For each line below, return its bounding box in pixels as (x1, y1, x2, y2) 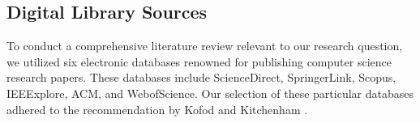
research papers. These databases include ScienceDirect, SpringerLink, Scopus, (6, 69, 396, 86)
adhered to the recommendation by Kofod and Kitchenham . (6, 100, 308, 117)
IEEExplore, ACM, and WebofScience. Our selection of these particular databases (6, 84, 414, 101)
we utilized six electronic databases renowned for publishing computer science (6, 53, 392, 70)
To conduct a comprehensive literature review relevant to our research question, (6, 37, 403, 54)
